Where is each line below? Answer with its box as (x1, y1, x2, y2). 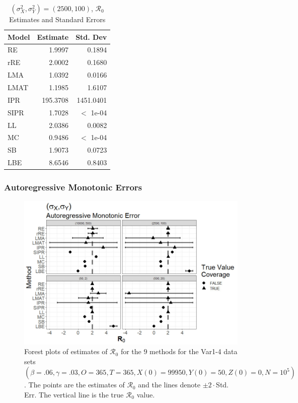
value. (136, 389, 155, 399)
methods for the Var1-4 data (150, 346, 238, 357)
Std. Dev (76, 31, 107, 42)
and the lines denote (138, 379, 200, 390)
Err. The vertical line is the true (24, 389, 124, 399)
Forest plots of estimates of (24, 346, 108, 357)
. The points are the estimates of (24, 379, 125, 390)
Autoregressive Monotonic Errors (4, 181, 142, 193)
